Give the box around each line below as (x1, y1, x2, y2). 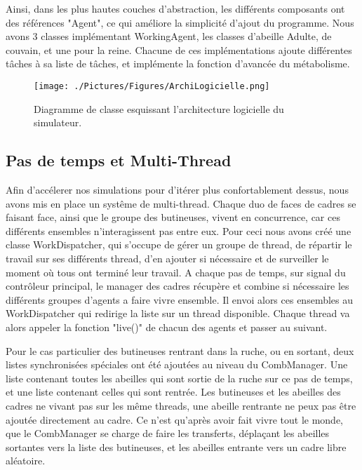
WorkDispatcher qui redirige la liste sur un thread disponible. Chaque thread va (6, 306, 350, 321)
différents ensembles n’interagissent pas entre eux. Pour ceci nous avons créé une (6, 223, 351, 238)
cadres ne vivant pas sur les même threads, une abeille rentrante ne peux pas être (6, 398, 356, 412)
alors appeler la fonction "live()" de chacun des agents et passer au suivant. (6, 319, 328, 334)
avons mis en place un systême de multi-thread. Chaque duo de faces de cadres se (6, 196, 356, 210)
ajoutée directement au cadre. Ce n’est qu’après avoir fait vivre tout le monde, (6, 412, 343, 427)
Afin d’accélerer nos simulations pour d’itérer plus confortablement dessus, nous (6, 182, 349, 197)
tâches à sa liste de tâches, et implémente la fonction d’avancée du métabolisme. (6, 56, 350, 71)
